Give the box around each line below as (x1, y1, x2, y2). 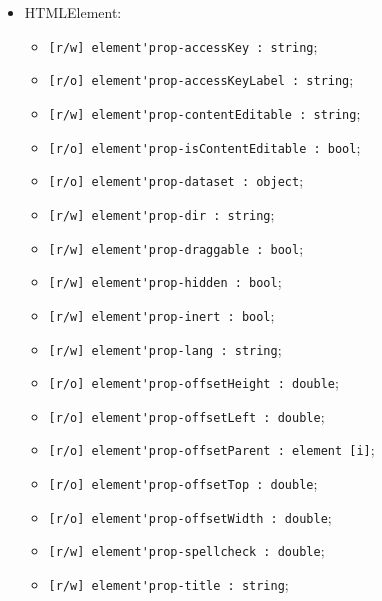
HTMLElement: (24, 2, 122, 22)
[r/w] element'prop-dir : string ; (48, 203, 275, 224)
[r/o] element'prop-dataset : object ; (48, 170, 304, 191)
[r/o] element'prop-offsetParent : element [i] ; (48, 439, 375, 460)
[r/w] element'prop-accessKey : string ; (48, 35, 318, 56)
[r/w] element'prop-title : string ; (48, 574, 289, 595)
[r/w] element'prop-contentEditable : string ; (48, 102, 361, 123)
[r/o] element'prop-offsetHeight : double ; (48, 372, 339, 393)
